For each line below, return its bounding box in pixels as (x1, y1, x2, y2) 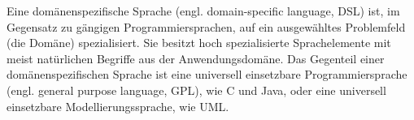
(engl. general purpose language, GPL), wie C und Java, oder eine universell (7, 81, 386, 98)
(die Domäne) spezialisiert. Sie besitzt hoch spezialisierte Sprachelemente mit (7, 34, 391, 51)
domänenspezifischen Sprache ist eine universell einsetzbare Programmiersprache (7, 66, 407, 83)
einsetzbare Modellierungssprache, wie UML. (7, 97, 229, 114)
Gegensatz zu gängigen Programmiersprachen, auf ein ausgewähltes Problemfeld (7, 18, 406, 35)
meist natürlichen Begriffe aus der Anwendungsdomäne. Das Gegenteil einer (7, 49, 385, 66)
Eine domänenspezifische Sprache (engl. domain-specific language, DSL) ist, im (7, 2, 400, 19)
